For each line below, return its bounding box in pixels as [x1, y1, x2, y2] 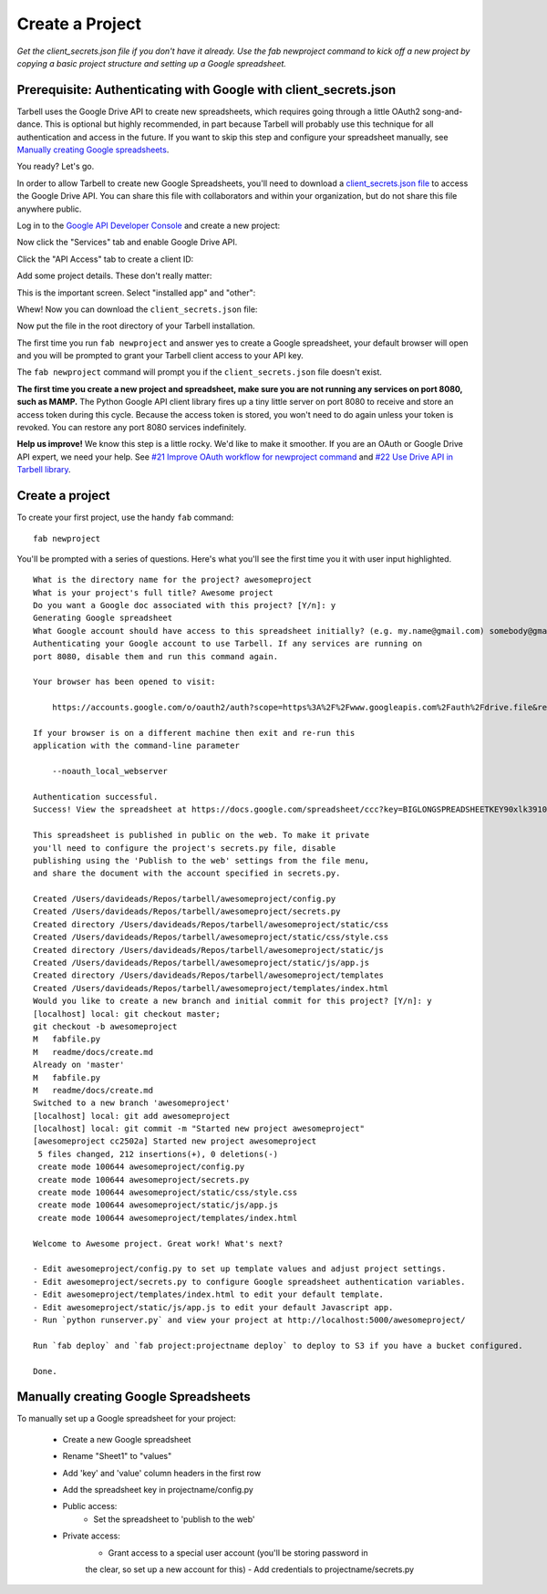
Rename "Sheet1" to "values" [62, 1451, 172, 1462]
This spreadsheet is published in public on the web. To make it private [33, 830, 370, 841]
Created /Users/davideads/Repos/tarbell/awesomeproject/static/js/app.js [33, 957, 370, 968]
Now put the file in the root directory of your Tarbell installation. [16, 320, 255, 332]
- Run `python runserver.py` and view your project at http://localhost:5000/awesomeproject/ [33, 1314, 466, 1325]
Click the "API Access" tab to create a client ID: [16, 254, 194, 264]
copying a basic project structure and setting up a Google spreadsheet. [16, 57, 287, 68]
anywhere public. [16, 203, 82, 214]
